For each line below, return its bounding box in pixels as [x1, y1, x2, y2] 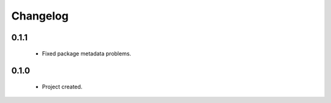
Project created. [42, 83, 83, 90]
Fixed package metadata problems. [42, 49, 132, 57]
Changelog [11, 9, 69, 23]
